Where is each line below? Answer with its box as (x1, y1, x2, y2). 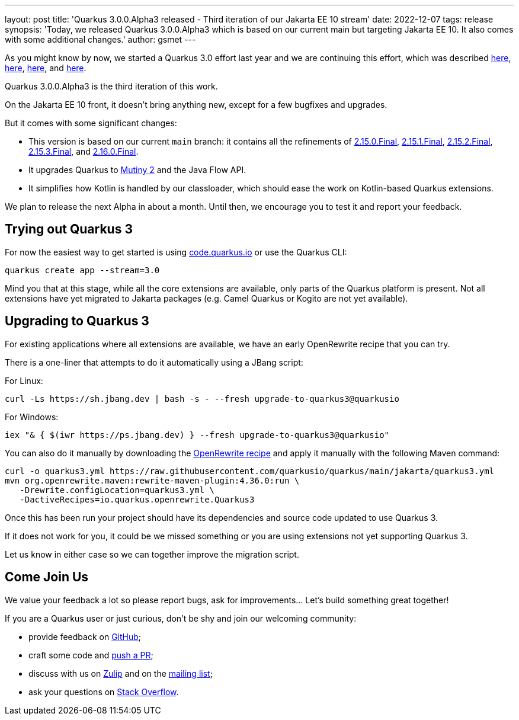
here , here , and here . (5, 63, 86, 73)
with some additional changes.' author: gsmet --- (5, 34, 196, 44)
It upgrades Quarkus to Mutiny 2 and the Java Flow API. (28, 165, 246, 175)
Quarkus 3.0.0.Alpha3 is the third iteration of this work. (5, 81, 218, 91)
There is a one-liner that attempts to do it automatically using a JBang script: (5, 357, 303, 367)
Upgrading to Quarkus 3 (5, 313, 149, 329)
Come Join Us (5, 569, 89, 585)
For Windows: (5, 411, 59, 422)
